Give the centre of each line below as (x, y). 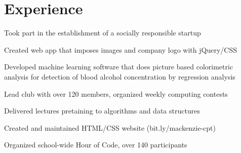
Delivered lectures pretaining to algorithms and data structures (102, 111)
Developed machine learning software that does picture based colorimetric (119, 67)
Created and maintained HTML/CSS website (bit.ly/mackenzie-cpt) (110, 127)
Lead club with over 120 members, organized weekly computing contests (116, 93)
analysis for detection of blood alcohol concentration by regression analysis (120, 76)
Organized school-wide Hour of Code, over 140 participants (96, 145)
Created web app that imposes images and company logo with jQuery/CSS (120, 49)
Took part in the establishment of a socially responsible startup (103, 33)
